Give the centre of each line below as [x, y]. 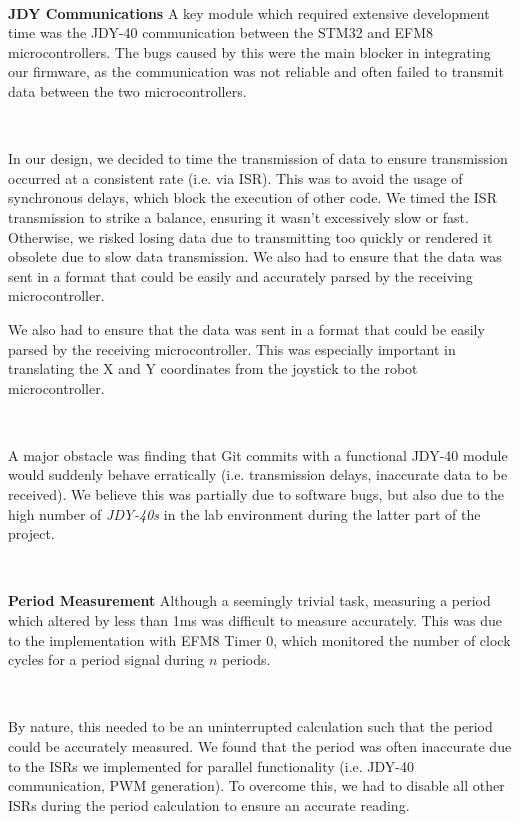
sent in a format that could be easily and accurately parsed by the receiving [240, 275]
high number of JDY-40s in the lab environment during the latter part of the [244, 513]
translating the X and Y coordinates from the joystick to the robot [213, 368]
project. [31, 533]
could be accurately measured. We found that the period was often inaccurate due [260, 746]
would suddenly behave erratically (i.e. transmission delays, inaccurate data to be [258, 474]
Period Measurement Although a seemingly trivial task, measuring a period [249, 600]
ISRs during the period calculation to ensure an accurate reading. [209, 804]
